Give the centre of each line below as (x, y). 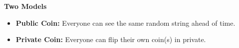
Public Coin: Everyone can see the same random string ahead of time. (125, 23)
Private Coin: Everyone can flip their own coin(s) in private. (111, 39)
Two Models (25, 6)
